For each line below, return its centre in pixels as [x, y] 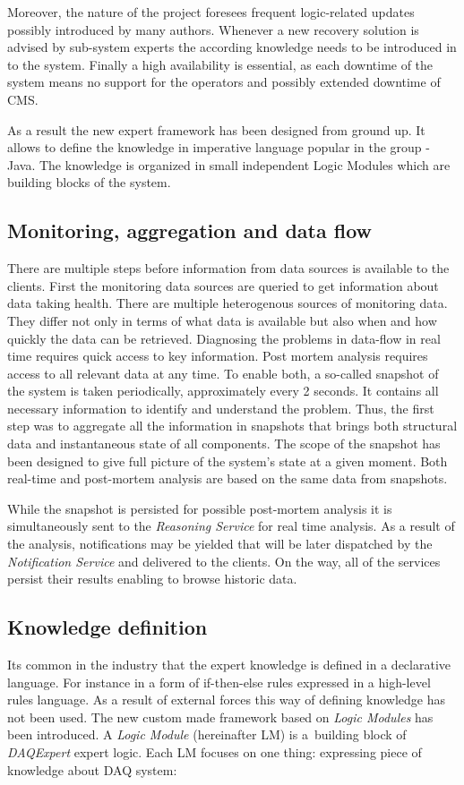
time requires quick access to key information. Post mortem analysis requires [218, 356]
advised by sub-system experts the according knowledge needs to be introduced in [232, 47]
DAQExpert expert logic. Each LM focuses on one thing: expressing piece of [215, 752]
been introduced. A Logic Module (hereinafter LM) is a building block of [207, 734]
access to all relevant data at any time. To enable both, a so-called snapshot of [223, 373]
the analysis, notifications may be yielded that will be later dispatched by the [220, 544]
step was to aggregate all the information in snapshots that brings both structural [232, 426]
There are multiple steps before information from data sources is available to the [228, 268]
